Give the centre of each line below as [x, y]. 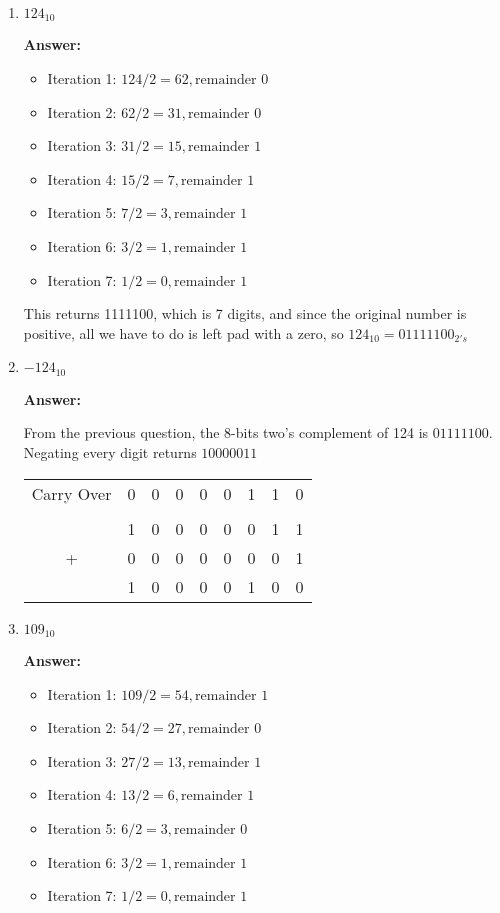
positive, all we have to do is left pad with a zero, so [183, 332]
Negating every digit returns [110, 452]
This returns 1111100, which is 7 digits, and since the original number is [245, 313]
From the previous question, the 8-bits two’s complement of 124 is [226, 432]
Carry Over [71, 493]
